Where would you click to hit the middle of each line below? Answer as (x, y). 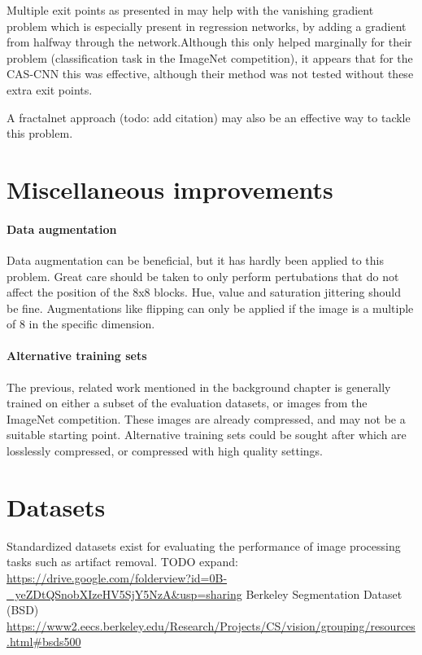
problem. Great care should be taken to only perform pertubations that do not (203, 276)
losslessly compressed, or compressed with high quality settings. (165, 451)
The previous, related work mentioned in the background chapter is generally (199, 387)
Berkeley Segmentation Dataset (324, 593)
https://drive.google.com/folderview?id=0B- (117, 577)
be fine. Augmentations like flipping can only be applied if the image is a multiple (210, 308)
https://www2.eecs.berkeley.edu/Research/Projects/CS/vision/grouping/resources (211, 625)
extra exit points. (50, 89)
